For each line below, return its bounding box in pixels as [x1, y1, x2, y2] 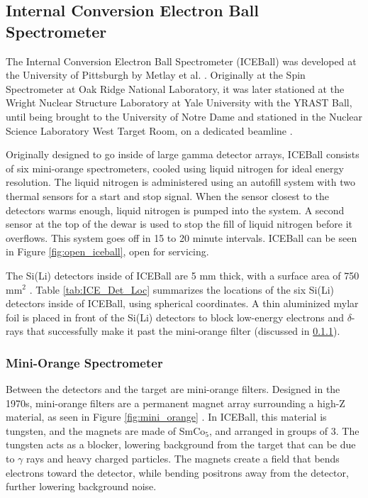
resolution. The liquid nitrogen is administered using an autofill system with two [6, 175, 355, 189]
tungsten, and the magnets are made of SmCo [6, 423, 206, 438]
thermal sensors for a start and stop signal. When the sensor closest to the [6, 188, 329, 203]
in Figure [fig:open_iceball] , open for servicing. [6, 244, 209, 259]
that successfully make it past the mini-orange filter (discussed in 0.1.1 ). [26, 323, 340, 338]
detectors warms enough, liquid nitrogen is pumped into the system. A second [6, 202, 345, 217]
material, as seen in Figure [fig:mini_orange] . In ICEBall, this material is [6, 409, 327, 424]
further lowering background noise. [6, 479, 157, 494]
